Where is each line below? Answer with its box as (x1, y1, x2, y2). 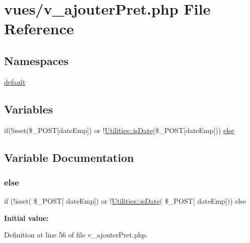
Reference (4, 18, 74, 39)
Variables (4, 101, 53, 116)
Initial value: (4, 212, 49, 223)
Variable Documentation (4, 149, 134, 165)
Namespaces (4, 52, 69, 68)
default (4, 76, 26, 87)
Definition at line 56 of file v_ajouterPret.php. (4, 229, 148, 240)
